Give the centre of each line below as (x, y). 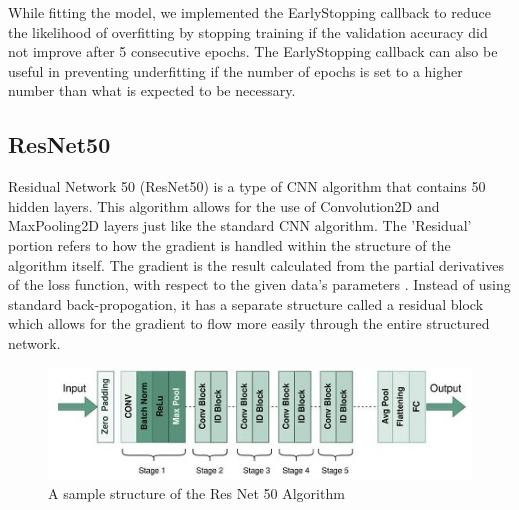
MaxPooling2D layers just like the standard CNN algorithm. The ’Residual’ (240, 225)
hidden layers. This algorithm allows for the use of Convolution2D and (224, 205)
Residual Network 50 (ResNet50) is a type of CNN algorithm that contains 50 (247, 186)
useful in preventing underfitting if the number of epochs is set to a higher (235, 70)
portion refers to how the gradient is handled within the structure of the (229, 244)
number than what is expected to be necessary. (152, 90)
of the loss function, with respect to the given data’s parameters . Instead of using (259, 284)
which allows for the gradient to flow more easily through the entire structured (249, 323)
